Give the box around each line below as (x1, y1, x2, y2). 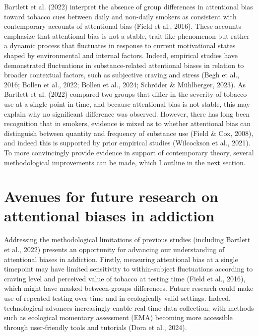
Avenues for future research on (4, 186, 218, 206)
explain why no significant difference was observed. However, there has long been (4, 108, 250, 119)
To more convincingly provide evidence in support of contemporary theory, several (4, 147, 254, 157)
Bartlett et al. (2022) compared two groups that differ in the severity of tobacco (4, 89, 247, 99)
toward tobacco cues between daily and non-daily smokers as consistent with (4, 11, 237, 21)
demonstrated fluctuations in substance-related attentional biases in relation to (4, 60, 244, 70)
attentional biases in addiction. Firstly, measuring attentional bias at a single (4, 254, 238, 264)
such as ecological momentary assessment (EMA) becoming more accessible (4, 312, 233, 323)
